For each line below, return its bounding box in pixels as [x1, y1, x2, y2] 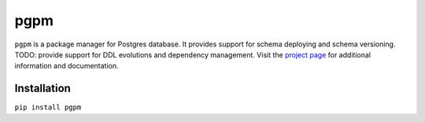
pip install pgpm [14, 103, 82, 112]
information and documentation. [14, 61, 119, 71]
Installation [14, 82, 71, 95]
